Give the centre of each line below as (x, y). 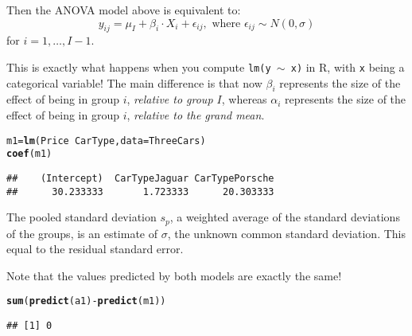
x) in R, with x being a (348, 66)
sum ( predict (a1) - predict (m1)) (86, 301)
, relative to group (170, 99)
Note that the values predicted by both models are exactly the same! (174, 275)
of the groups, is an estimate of (82, 233)
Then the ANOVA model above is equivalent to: (124, 10)
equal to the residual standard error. (95, 249)
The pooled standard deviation (82, 217)
